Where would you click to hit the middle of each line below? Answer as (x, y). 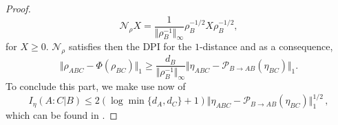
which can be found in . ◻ (62, 115)
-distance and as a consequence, (266, 46)
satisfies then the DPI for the (130, 46)
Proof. (18, 8)
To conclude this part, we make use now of (96, 86)
